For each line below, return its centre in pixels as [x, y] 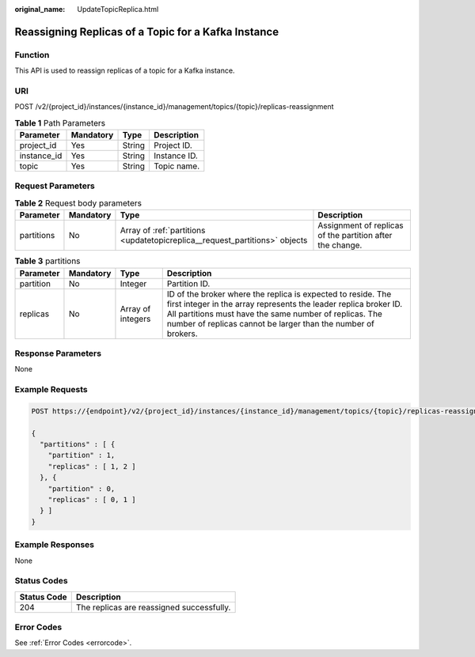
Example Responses [55, 545]
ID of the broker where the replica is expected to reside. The [279, 294]
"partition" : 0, [82, 489]
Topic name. [177, 166]
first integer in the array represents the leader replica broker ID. [285, 304]
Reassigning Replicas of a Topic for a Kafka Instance [147, 32]
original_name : [40, 9]
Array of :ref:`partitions [163, 231]
